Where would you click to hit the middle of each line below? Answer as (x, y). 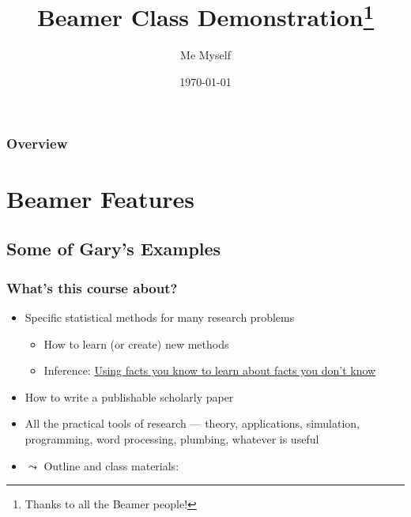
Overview (37, 143)
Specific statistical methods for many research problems (160, 317)
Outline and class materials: (111, 465)
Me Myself (205, 55)
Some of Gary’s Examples (114, 249)
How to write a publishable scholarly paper (129, 396)
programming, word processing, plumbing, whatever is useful (172, 438)
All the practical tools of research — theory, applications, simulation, (192, 423)
